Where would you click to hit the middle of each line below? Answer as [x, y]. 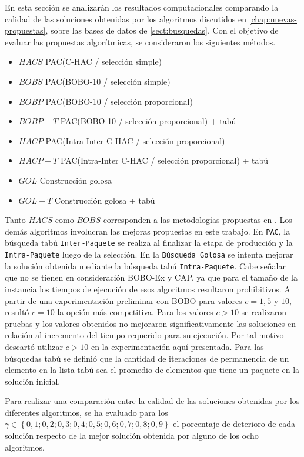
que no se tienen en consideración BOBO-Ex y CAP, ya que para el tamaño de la [151, 277]
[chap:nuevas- [273, 19]
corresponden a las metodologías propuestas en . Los [198, 220]
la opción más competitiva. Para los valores [135, 312]
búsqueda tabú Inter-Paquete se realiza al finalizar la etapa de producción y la [149, 243]
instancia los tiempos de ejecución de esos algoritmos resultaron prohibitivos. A [148, 288]
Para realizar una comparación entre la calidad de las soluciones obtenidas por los [152, 401]
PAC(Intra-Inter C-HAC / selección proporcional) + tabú [164, 160]
